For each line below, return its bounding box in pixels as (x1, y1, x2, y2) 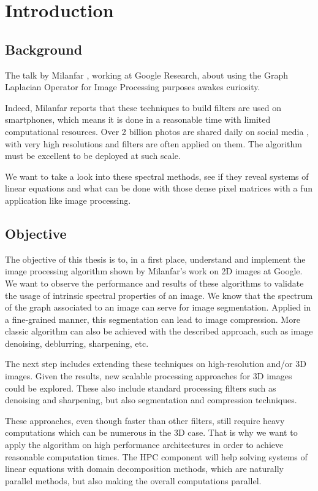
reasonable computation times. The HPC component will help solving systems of (5, 450, 308, 463)
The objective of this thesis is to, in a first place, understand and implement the (5, 252, 306, 265)
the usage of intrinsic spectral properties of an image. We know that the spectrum (5, 288, 313, 301)
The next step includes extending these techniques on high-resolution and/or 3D (5, 357, 306, 370)
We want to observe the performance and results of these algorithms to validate (5, 276, 304, 289)
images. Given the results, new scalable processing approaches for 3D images (5, 369, 292, 382)
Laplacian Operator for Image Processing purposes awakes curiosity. (5, 80, 260, 93)
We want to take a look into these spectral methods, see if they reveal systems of (5, 169, 309, 182)
